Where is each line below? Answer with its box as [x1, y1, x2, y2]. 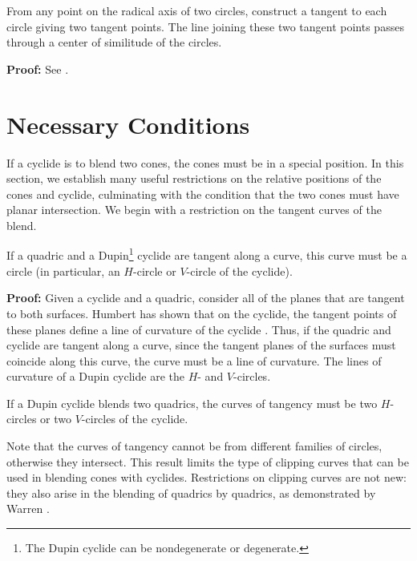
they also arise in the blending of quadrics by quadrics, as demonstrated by [6, 484, 376, 501]
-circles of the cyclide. [81, 410, 188, 427]
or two [40, 410, 72, 427]
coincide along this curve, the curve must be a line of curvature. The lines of [6, 352, 382, 369]
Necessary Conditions [6, 107, 250, 140]
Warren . [6, 500, 50, 517]
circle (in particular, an [6, 262, 120, 279]
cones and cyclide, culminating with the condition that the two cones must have [6, 185, 399, 202]
